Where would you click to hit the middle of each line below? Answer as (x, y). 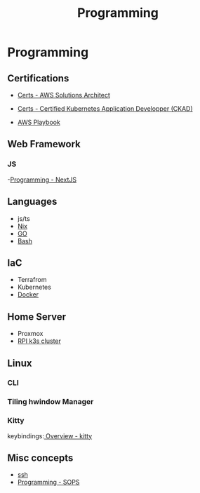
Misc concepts (40, 458)
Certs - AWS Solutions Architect (64, 95)
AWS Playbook (39, 122)
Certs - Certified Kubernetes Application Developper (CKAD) (105, 109)
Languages (32, 202)
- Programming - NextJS (42, 180)
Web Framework (44, 144)
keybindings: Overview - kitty (50, 435)
